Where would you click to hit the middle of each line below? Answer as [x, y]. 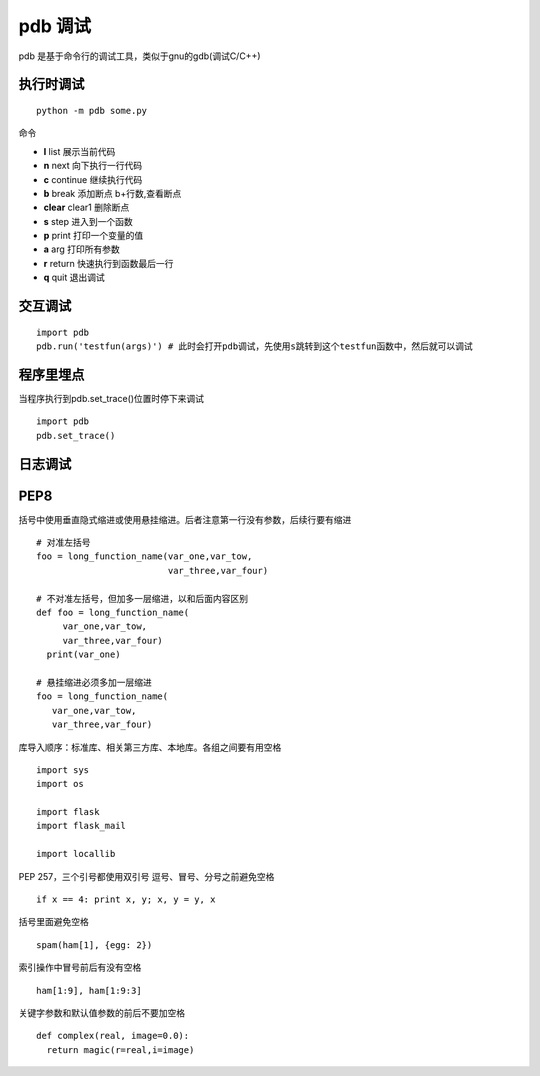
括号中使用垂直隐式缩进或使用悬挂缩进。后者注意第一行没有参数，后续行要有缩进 [185, 519]
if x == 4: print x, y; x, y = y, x [126, 899]
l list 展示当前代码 [79, 151]
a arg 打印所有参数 [81, 249]
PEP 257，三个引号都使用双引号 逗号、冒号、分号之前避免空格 [146, 876]
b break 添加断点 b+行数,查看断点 [112, 193]
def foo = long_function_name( [113, 612]
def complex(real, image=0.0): [113, 1036]
